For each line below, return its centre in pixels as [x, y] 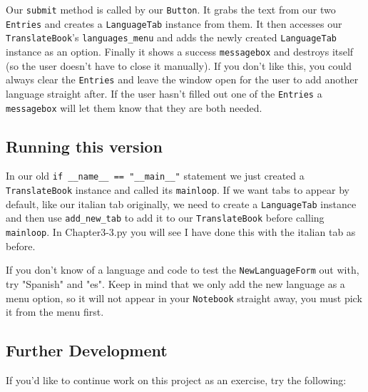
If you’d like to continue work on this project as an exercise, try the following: [176, 380]
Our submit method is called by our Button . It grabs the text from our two [171, 9]
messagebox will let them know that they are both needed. [134, 107]
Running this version [84, 146]
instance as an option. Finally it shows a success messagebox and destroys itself [180, 51]
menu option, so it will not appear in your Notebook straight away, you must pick [184, 298]
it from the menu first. [55, 312]
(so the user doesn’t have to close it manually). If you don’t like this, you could [179, 65]
